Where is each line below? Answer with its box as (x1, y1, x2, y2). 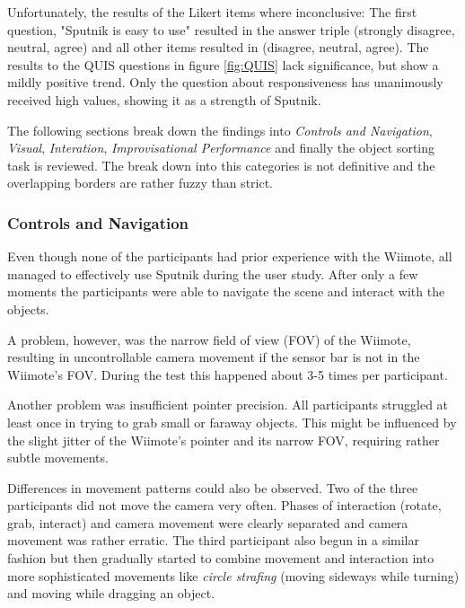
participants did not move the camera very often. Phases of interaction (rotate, (7, 496, 442, 515)
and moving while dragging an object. (7, 584, 215, 603)
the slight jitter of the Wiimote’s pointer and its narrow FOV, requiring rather (7, 430, 440, 449)
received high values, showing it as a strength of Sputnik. (7, 90, 321, 109)
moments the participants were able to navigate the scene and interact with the (7, 282, 445, 301)
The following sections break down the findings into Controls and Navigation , (7, 120, 433, 139)
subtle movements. (7, 448, 109, 467)
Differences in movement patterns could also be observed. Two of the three (7, 478, 418, 497)
